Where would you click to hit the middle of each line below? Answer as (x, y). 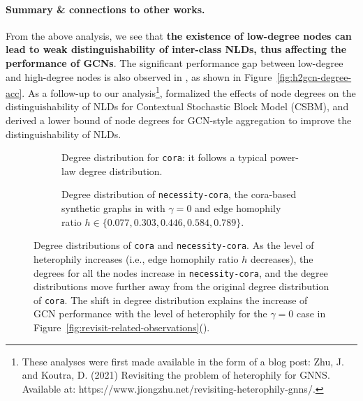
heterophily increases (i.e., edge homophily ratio (136, 258)
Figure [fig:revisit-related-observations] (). (122, 327)
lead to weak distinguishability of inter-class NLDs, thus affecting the (176, 49)
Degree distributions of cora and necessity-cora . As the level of (174, 245)
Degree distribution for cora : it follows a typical (164, 157)
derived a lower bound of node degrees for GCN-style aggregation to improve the (179, 120)
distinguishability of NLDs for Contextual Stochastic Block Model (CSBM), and (177, 106)
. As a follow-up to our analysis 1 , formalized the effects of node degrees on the (189, 92)
